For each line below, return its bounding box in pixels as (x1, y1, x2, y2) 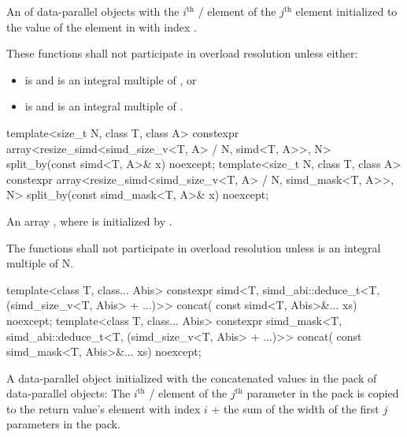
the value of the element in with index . (6, 18, 197, 35)
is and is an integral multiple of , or (24, 71, 197, 88)
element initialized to (295, 3, 398, 19)
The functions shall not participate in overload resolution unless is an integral (6, 239, 381, 256)
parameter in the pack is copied (246, 385, 399, 402)
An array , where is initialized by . (6, 212, 172, 229)
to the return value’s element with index (6, 400, 201, 416)
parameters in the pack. (6, 416, 120, 432)
